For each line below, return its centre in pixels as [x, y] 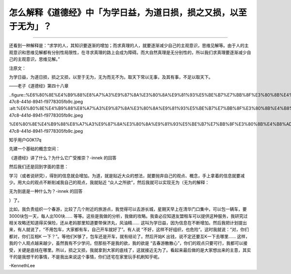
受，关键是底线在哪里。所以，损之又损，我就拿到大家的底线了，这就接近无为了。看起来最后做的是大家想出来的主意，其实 [130, 250]
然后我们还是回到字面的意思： [39, 167]
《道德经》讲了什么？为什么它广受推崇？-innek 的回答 [63, 157]
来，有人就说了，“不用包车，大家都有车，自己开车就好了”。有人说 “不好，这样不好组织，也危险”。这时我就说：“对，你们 [129, 230]
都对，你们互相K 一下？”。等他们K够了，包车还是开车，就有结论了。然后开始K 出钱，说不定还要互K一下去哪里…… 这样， [129, 236]
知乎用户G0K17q [25, 140]
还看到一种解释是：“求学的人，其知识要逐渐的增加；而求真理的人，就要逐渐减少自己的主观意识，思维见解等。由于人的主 [129, 46]
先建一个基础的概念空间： [34, 149]
